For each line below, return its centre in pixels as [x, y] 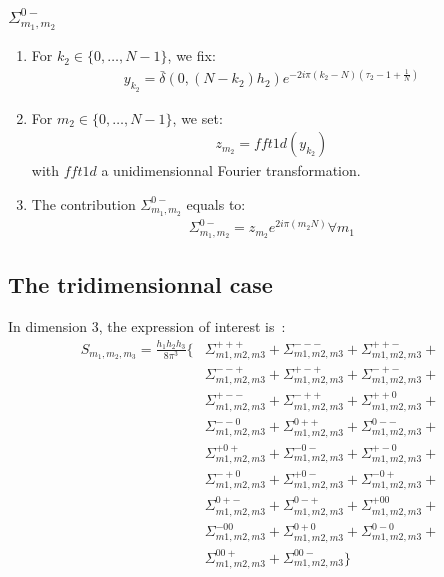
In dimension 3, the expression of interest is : [147, 326]
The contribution [83, 203]
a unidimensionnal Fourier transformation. [231, 170]
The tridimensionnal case [140, 284]
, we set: [197, 117]
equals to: [216, 203]
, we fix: [191, 55]
